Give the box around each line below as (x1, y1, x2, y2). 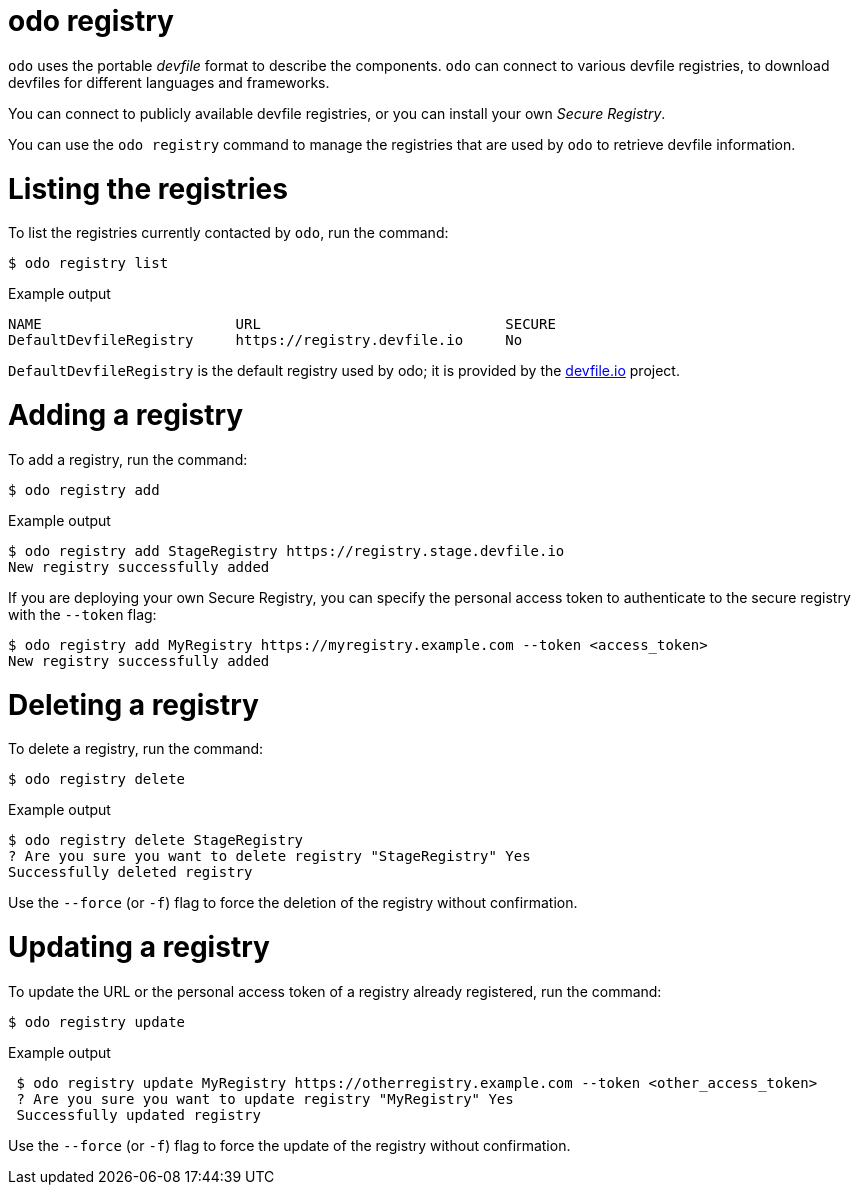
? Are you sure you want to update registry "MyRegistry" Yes (16, 1090, 514, 1107)
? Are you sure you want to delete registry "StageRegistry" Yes (8, 848, 531, 865)
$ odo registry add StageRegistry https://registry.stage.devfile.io (8, 542, 565, 559)
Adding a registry (8, 398, 244, 432)
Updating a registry (8, 930, 270, 964)
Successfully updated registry (16, 1106, 261, 1123)
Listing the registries (8, 171, 288, 206)
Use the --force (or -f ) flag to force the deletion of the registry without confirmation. (8, 894, 578, 912)
